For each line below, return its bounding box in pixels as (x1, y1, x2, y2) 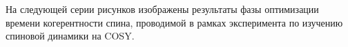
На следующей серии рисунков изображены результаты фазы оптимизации (6, 2, 319, 16)
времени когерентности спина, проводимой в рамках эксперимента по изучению (6, 15, 343, 29)
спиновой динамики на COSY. (6, 29, 135, 43)
